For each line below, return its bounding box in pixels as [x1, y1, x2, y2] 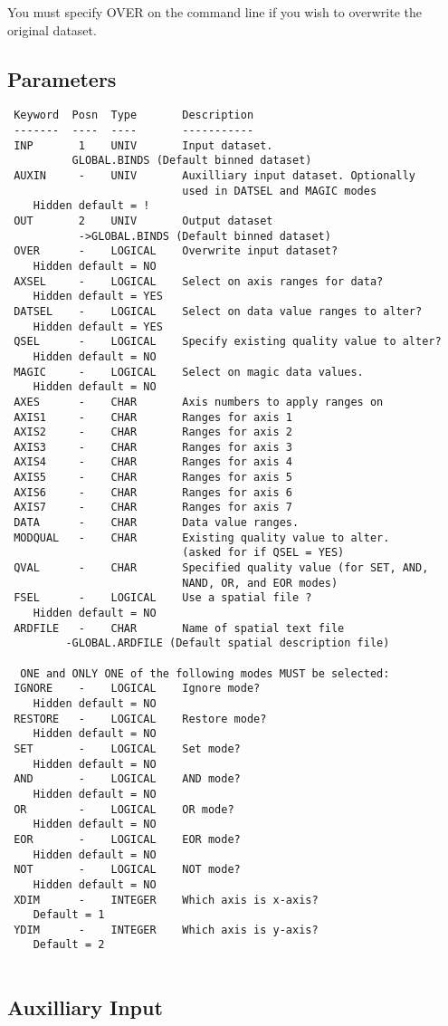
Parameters [7, 64, 117, 92]
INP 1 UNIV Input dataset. [14, 139, 273, 152]
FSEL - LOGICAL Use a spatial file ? [14, 591, 312, 605]
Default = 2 [33, 938, 105, 952]
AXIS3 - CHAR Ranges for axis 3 [14, 440, 292, 454]
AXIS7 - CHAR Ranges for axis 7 [14, 501, 292, 514]
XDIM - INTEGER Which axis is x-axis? [14, 893, 319, 906]
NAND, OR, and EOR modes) [182, 576, 338, 590]
